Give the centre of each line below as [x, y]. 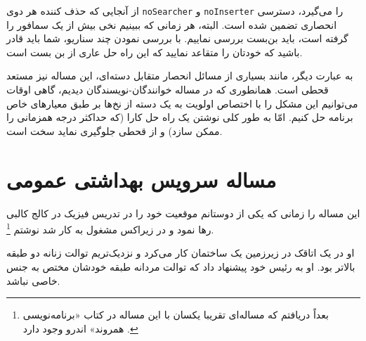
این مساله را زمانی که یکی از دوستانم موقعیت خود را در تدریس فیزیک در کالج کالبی [183, 213]
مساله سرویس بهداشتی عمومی [142, 179]
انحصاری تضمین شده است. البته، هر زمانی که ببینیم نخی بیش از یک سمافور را [172, 24]
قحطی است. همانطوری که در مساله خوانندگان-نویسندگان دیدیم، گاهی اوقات [168, 90]
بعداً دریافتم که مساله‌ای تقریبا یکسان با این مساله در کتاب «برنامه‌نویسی [176, 315]
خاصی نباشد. [33, 280]
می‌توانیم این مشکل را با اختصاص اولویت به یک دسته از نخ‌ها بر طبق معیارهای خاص [182, 103]
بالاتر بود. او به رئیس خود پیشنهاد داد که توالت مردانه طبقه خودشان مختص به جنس [181, 266]
